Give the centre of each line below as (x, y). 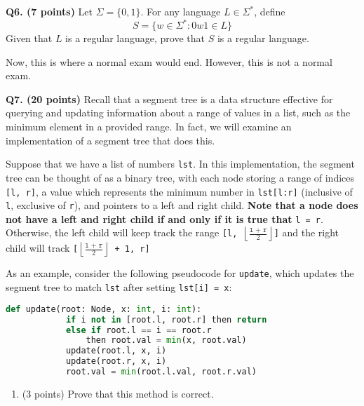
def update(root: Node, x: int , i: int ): (104, 309)
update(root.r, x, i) (116, 361)
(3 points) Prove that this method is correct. (118, 393)
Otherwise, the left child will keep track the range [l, (122, 232)
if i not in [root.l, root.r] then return (166, 319)
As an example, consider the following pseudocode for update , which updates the (180, 273)
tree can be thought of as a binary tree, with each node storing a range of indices (180, 177)
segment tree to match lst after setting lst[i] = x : (119, 287)
